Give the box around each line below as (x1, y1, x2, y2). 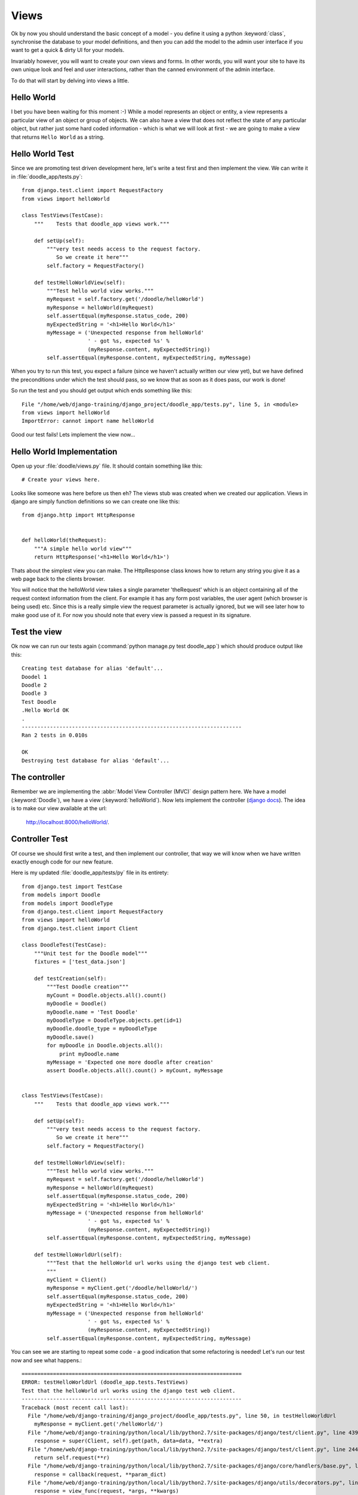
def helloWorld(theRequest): (21, 537, 107, 544)
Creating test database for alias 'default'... (21, 665, 163, 672)
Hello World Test (11, 149, 75, 159)
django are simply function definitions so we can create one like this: (11, 498, 180, 505)
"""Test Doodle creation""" (47, 984, 129, 990)
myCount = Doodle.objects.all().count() (47, 991, 166, 999)
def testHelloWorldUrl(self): (33, 1251, 122, 1258)
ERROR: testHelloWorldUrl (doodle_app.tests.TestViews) (21, 1379, 189, 1386)
